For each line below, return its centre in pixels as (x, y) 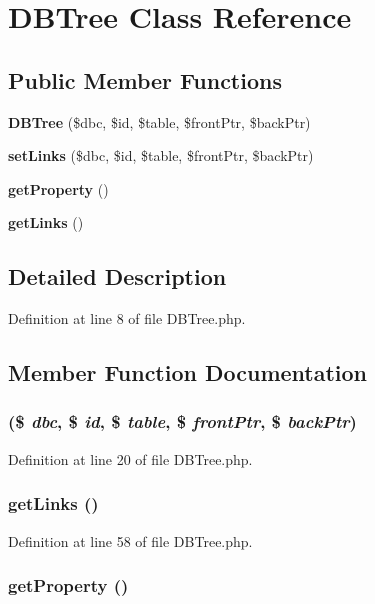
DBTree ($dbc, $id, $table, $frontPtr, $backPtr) (159, 121)
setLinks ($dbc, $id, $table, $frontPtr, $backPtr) (161, 155)
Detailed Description (117, 276)
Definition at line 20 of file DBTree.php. (130, 458)
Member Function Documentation (188, 372)
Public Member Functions (145, 79)
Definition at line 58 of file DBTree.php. (130, 540)
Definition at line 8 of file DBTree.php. (127, 318)
